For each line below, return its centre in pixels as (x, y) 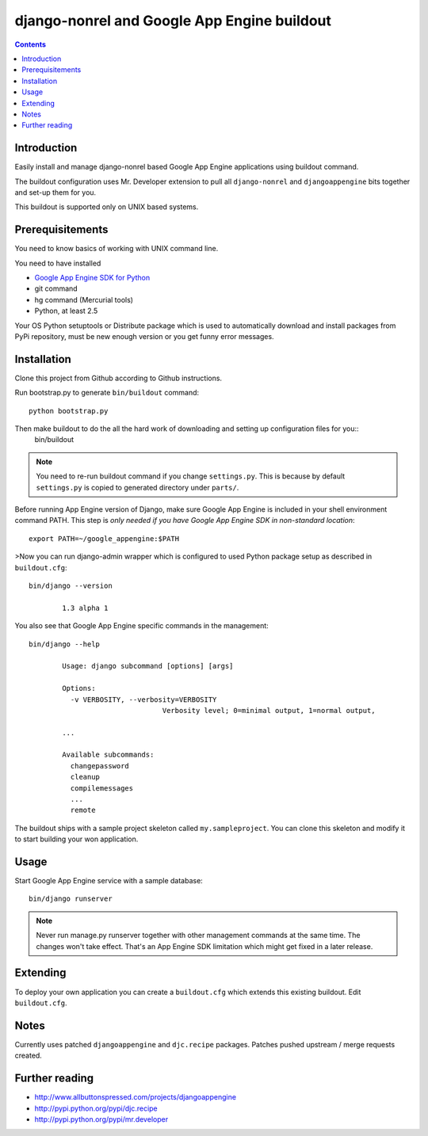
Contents (31, 44)
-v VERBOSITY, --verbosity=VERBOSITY (143, 700)
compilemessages (102, 788)
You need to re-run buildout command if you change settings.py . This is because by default (191, 476)
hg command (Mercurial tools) (84, 299)
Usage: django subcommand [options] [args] (148, 666)
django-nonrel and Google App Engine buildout (173, 21)
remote (83, 810)
